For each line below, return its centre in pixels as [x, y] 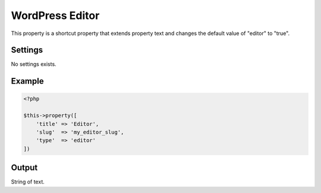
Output [24, 168]
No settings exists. [34, 64]
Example [27, 81]
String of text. [28, 182]
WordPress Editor [55, 15]
